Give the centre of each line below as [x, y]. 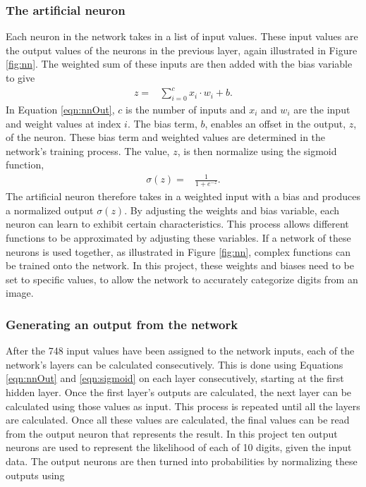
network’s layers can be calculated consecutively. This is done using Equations [175, 364]
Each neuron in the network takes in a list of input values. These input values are [182, 36]
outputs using [35, 475]
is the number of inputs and [186, 109]
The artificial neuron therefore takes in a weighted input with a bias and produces [183, 196]
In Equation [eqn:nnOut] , [60, 109]
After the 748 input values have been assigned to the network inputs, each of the [180, 351]
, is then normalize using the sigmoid [257, 150]
